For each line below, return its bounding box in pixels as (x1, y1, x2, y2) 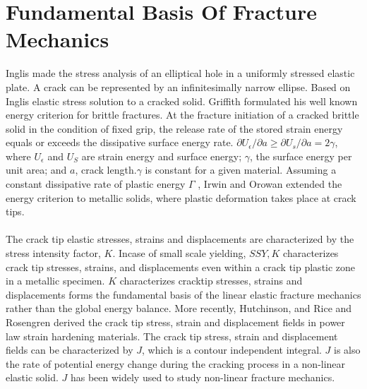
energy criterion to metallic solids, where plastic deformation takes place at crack (6, 190, 356, 205)
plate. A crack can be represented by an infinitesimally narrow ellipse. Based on (6, 79, 351, 94)
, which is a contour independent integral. (142, 342, 322, 357)
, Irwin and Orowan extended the (198, 176, 342, 191)
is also (334, 342, 361, 357)
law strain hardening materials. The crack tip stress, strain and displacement (6, 328, 338, 343)
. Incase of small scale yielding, (112, 246, 246, 261)
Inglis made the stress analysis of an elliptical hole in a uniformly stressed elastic (6, 66, 355, 80)
